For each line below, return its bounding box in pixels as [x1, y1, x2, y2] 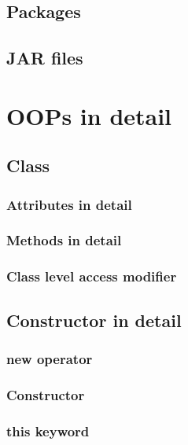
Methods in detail [6, 230, 122, 250]
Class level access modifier [6, 267, 177, 286]
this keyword [6, 421, 90, 440]
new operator [6, 348, 93, 368]
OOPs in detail [6, 99, 172, 131]
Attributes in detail [6, 194, 132, 214]
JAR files [6, 46, 83, 70]
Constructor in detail [6, 307, 182, 332]
